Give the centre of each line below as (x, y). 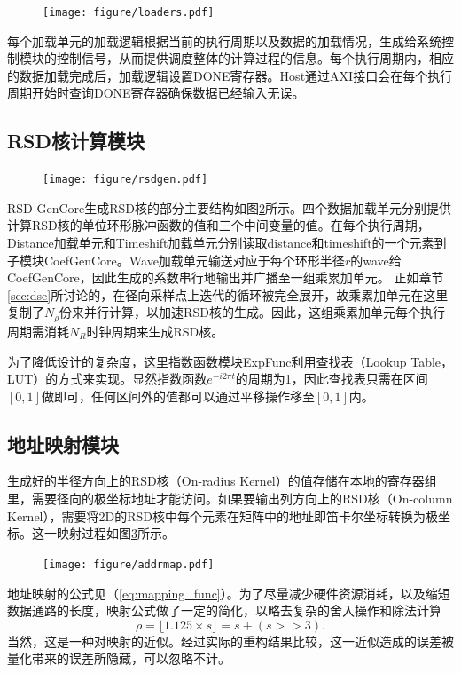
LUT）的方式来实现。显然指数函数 (107, 379)
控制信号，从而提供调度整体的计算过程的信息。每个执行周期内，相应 (255, 58)
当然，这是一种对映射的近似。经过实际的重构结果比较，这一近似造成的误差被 (230, 641)
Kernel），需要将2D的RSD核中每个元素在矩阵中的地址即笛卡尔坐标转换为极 (223, 515)
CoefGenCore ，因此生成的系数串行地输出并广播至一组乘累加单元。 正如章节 (226, 277)
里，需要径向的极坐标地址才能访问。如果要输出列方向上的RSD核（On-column (230, 499)
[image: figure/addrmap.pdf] (129, 564)
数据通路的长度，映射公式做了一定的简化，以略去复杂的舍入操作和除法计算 (224, 610)
